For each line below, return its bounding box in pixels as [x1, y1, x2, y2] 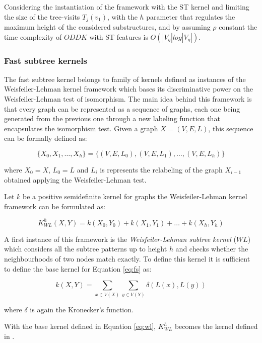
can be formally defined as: [4, 133, 87, 143]
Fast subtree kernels [4, 54, 87, 66]
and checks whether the [175, 243, 248, 254]
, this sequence [208, 123, 253, 133]
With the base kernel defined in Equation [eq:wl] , [4, 321, 156, 331]
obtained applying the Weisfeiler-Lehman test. [4, 174, 147, 185]
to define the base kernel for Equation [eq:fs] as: [4, 263, 152, 274]
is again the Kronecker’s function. [30, 304, 134, 314]
